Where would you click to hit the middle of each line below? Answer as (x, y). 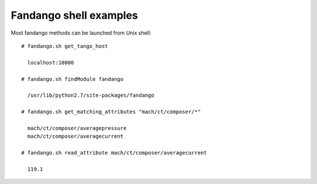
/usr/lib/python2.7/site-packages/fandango (91, 96)
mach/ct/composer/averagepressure (77, 128)
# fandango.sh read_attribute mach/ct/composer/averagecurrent (114, 153)
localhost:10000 (51, 62)
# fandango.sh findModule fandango (72, 79)
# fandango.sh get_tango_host (65, 46)
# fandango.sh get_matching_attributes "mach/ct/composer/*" (111, 112)
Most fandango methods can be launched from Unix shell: (81, 33)
